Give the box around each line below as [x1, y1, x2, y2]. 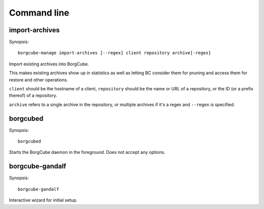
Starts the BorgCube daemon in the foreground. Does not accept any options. [9, 149, 166, 155]
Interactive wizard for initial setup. [9, 197, 78, 203]
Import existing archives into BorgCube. [9, 61, 89, 67]
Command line [9, 7, 69, 18]
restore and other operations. [9, 77, 68, 83]
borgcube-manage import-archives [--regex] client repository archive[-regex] [18, 50, 211, 56]
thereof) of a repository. [9, 93, 57, 99]
